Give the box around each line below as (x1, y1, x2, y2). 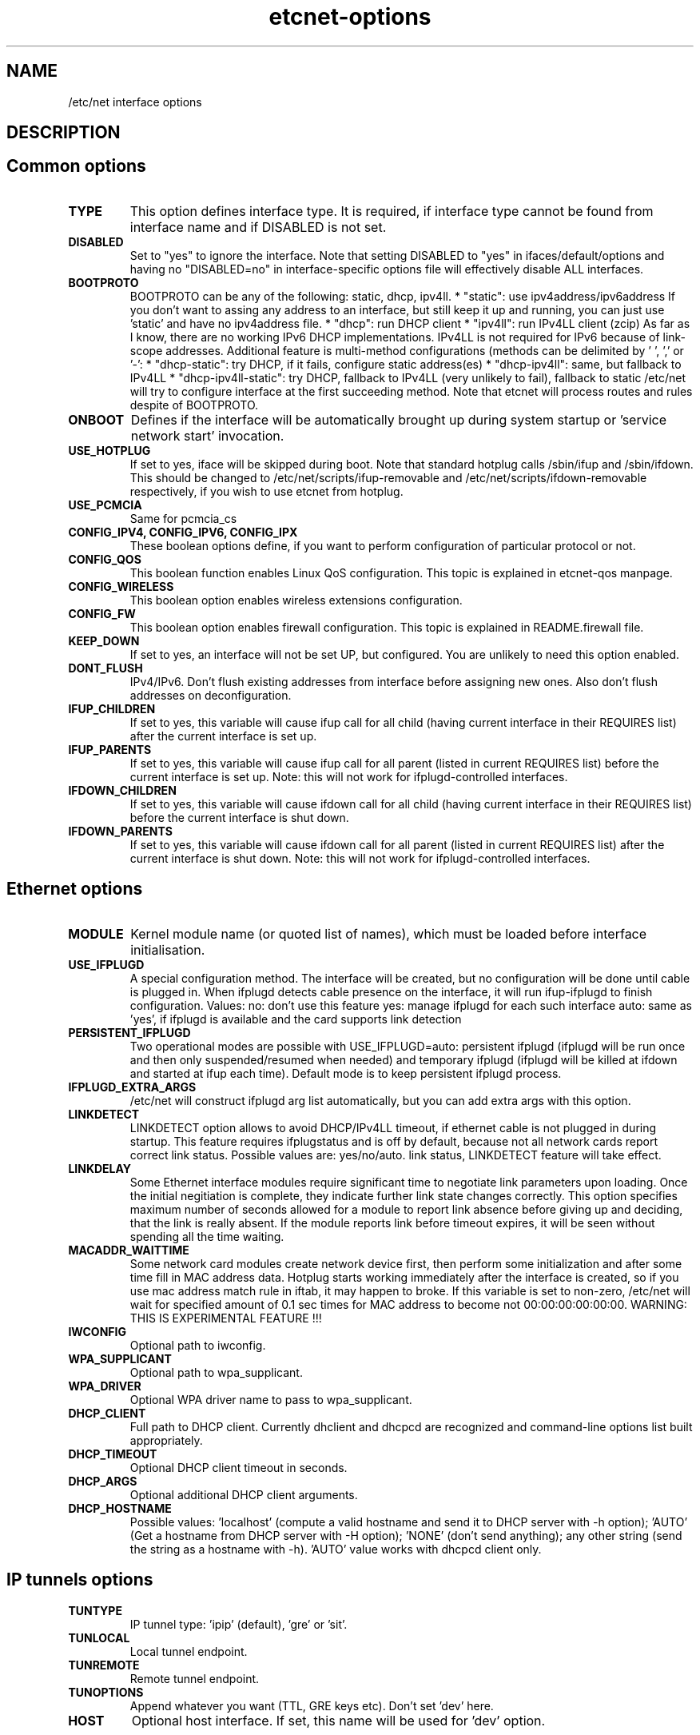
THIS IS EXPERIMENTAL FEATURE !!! (129, 1310, 322, 1325)
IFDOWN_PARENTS (68, 824, 173, 838)
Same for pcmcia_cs (129, 511, 237, 525)
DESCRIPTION (6, 122, 121, 143)
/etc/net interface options (68, 94, 202, 109)
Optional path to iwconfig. (129, 1338, 266, 1352)
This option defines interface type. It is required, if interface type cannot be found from (129, 202, 654, 219)
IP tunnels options (6, 1569, 153, 1590)
